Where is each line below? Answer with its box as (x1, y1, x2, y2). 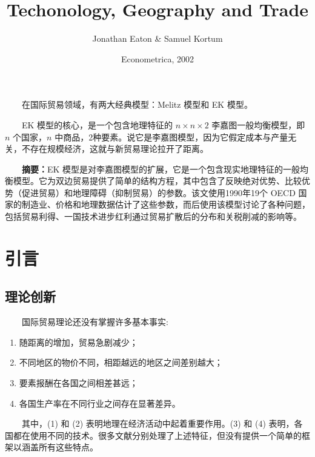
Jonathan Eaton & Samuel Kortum (92, 32, 223, 45)
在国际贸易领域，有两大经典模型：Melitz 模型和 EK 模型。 (21, 98, 253, 111)
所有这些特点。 (38, 441, 98, 453)
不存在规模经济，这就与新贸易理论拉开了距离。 (21, 142, 208, 155)
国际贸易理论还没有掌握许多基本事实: (21, 315, 168, 328)
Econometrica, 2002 (121, 52, 194, 65)
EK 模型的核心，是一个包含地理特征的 (21, 118, 173, 131)
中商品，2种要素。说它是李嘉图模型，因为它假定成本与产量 (55, 130, 288, 143)
